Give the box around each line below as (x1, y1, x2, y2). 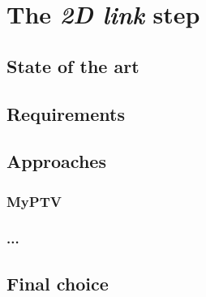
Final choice (6, 270, 109, 295)
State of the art (6, 53, 139, 78)
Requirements (6, 101, 125, 126)
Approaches (6, 148, 106, 174)
